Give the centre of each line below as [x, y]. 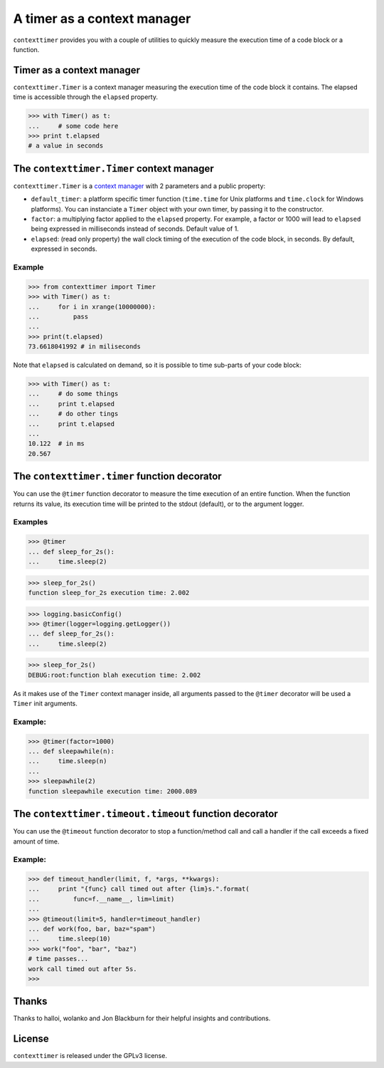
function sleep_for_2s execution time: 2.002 [109, 593]
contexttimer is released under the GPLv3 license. [90, 1056]
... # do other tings [73, 414]
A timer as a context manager [102, 19]
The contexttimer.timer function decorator [117, 476]
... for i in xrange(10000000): [92, 307]
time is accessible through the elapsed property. [85, 97]
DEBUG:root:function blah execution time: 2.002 [114, 675]
